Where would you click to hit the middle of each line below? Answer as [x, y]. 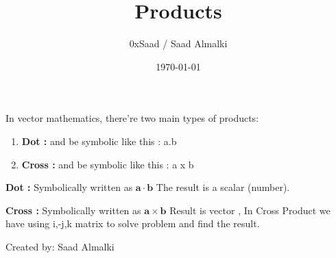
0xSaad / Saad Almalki [178, 43]
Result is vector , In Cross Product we [250, 210]
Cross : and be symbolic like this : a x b [108, 164]
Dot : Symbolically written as [69, 187]
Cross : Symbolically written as [73, 210]
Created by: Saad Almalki [60, 246]
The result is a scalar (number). [223, 187]
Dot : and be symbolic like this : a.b [99, 141]
